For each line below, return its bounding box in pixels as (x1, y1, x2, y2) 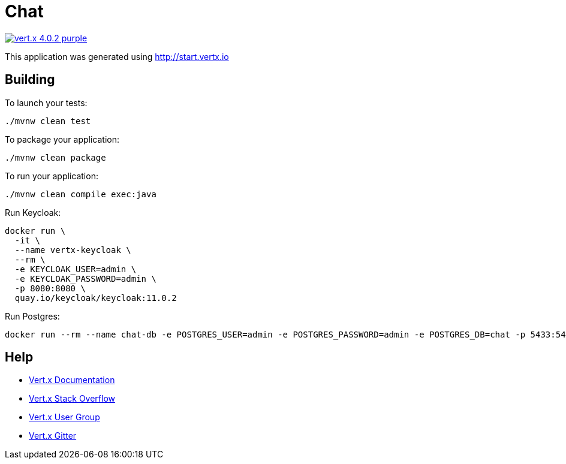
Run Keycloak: (5, 207, 61, 218)
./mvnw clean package (5, 152, 106, 162)
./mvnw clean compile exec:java (5, 189, 156, 199)
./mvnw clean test (5, 116, 91, 126)
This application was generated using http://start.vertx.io (5, 51, 229, 62)
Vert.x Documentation (29, 375, 115, 385)
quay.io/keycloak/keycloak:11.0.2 (14, 293, 177, 303)
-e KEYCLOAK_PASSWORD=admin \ (14, 273, 156, 284)
